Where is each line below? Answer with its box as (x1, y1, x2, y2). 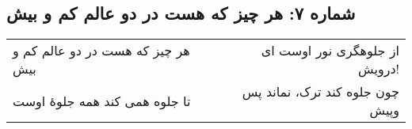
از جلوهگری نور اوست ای (261, 41, 399, 60)
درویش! (358, 59, 399, 78)
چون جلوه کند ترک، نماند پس (242, 82, 399, 101)
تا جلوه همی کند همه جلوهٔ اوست (13, 91, 191, 110)
